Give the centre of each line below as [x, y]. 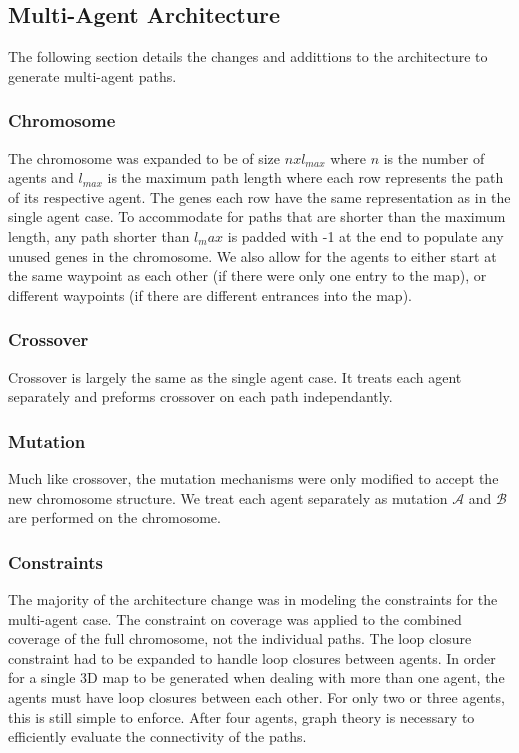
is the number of [434, 157]
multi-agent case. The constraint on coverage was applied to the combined [235, 618]
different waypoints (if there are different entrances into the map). [210, 294]
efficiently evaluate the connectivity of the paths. [157, 736]
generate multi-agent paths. [92, 75]
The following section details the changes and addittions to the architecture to [248, 56]
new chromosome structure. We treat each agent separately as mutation [228, 497]
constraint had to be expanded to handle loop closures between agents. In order [252, 657]
